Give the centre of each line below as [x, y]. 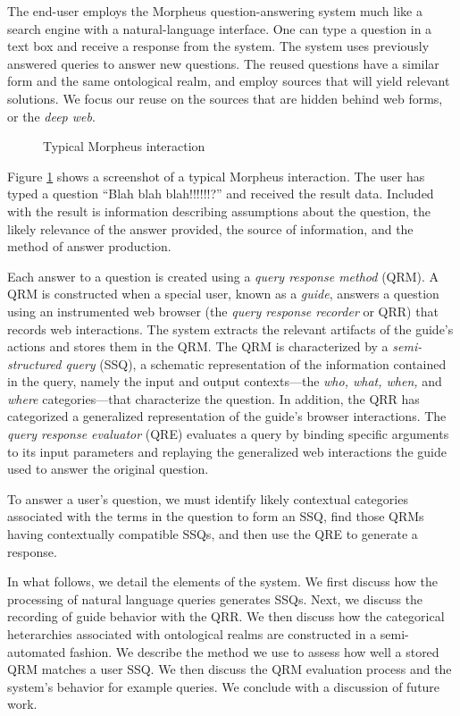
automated [37, 651]
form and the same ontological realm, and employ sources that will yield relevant [229, 81]
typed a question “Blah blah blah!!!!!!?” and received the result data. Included [221, 194]
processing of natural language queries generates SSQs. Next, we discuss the [215, 598]
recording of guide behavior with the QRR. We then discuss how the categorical [226, 616]
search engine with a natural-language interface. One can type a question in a [220, 28]
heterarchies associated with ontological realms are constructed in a [192, 634]
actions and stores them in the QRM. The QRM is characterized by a [198, 346]
